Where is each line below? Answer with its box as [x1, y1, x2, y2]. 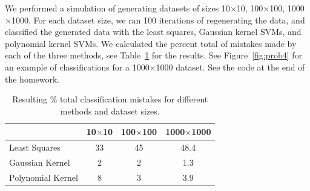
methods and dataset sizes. [60, 104, 160, 117]
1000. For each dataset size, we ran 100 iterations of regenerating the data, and [11, 13, 305, 26]
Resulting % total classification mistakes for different [12, 93, 208, 105]
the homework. [5, 72, 60, 85]
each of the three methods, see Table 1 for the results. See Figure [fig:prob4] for [5, 49, 303, 61]
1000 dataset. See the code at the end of [156, 60, 305, 73]
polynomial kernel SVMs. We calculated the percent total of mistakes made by [5, 37, 297, 49]
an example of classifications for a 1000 [5, 60, 150, 73]
